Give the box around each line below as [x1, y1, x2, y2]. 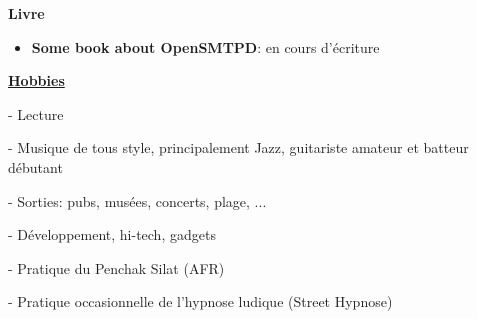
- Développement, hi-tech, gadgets [8, 224, 216, 245]
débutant [8, 156, 63, 177]
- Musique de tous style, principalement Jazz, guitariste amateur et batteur [8, 137, 469, 158]
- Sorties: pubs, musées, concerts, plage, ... [8, 190, 267, 211]
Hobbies [8, 70, 65, 91]
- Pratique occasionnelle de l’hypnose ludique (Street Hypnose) [8, 291, 393, 312]
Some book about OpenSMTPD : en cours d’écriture [31, 36, 380, 57]
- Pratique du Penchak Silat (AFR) [8, 257, 225, 278]
